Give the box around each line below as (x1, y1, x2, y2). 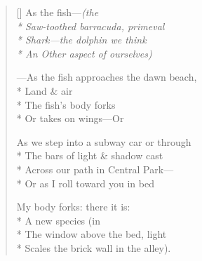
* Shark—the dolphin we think (16, 32, 147, 47)
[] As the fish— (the (16, 5, 99, 19)
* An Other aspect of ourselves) (16, 46, 152, 60)
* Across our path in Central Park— (16, 161, 174, 176)
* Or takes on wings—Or (16, 111, 124, 126)
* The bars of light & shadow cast (16, 148, 163, 163)
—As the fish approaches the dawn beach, (16, 69, 197, 84)
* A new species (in (16, 213, 100, 227)
